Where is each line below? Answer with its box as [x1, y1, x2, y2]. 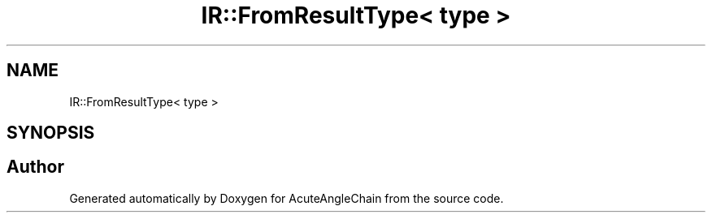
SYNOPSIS [7, 122, 95, 144]
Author [7, 157, 64, 178]
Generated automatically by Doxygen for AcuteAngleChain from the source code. [69, 191, 504, 205]
